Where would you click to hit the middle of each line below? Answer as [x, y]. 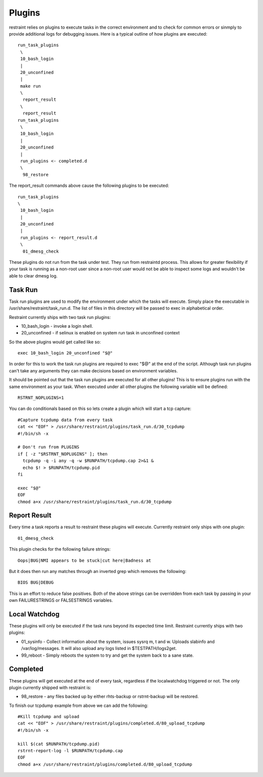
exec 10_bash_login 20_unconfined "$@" [65, 353]
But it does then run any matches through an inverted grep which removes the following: [98, 571]
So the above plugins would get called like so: [55, 342]
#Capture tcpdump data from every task [65, 420]
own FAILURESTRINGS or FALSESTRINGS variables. [61, 600]
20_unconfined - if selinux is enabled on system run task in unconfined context [100, 333]
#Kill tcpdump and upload [49, 717]
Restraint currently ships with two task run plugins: [60, 317]
